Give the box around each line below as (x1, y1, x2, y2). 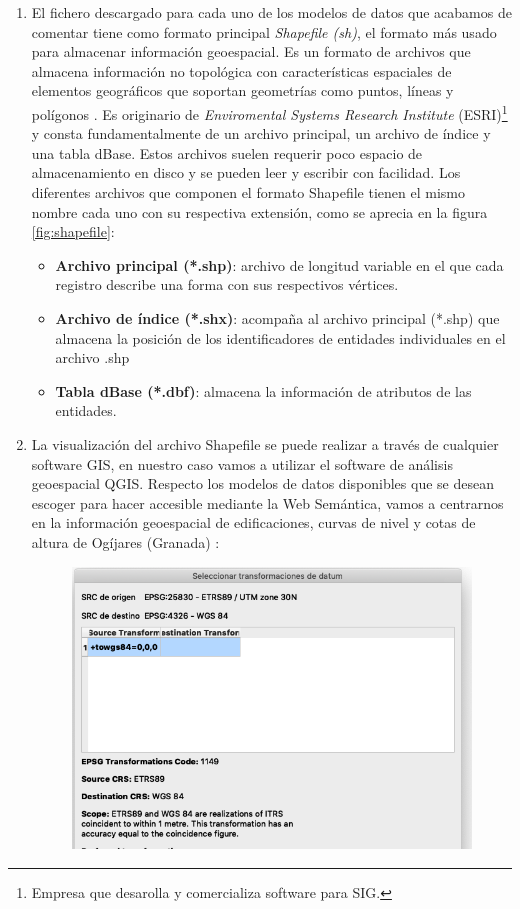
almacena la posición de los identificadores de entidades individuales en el (55, 327, 506, 348)
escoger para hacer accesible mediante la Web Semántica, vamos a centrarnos (31, 492, 504, 513)
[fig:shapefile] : (31, 221, 115, 242)
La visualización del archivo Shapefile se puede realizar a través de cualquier (31, 433, 499, 454)
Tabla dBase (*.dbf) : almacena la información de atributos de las (55, 380, 472, 401)
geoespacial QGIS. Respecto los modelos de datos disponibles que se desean (31, 473, 494, 494)
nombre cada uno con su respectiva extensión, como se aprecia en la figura (31, 201, 488, 222)
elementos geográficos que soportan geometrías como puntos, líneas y (31, 80, 454, 101)
